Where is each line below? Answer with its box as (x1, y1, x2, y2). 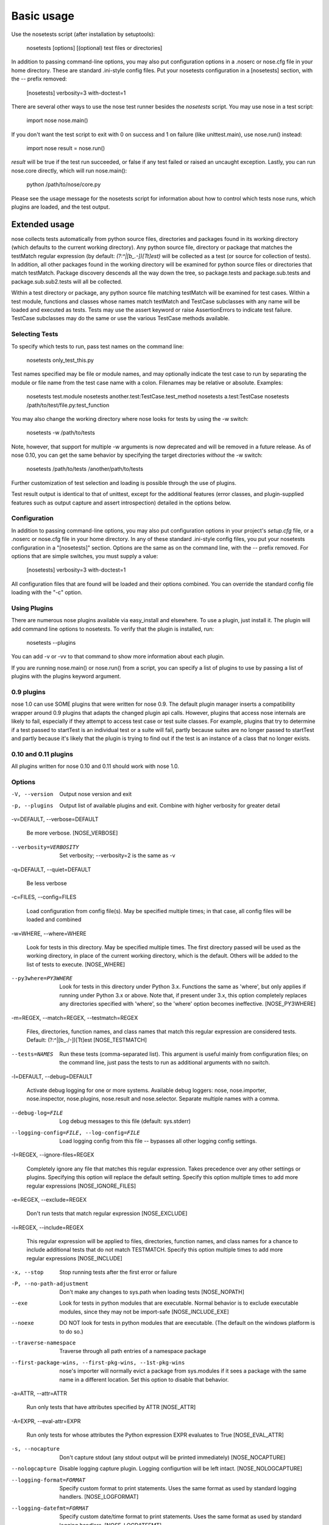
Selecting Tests (11, 330, 58, 339)
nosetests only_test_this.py (26, 356, 94, 364)
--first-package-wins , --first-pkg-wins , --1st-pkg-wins (11, 1359, 185, 1366)
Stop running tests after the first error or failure (59, 1269, 177, 1276)
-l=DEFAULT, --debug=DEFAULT (11, 1072, 93, 1080)
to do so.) (59, 1327, 83, 1335)
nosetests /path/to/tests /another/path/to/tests (26, 465, 143, 473)
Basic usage (11, 9, 74, 23)
